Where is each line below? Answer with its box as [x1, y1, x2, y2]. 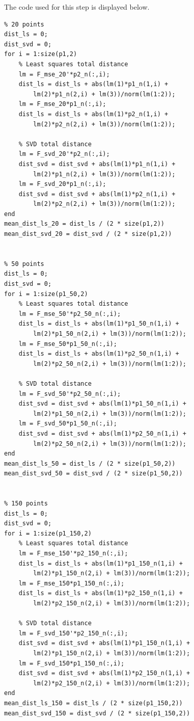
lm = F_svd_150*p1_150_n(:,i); [18, 659, 125, 667]
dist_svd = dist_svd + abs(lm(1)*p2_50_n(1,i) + [18, 430, 186, 437]
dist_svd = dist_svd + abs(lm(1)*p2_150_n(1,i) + [18, 670, 190, 677]
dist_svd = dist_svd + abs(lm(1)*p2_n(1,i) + [18, 190, 176, 198]
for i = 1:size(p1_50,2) [4, 290, 88, 298]
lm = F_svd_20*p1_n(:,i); [18, 180, 106, 188]
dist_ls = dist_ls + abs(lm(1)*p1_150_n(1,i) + [18, 559, 183, 567]
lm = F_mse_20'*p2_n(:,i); [18, 70, 110, 78]
